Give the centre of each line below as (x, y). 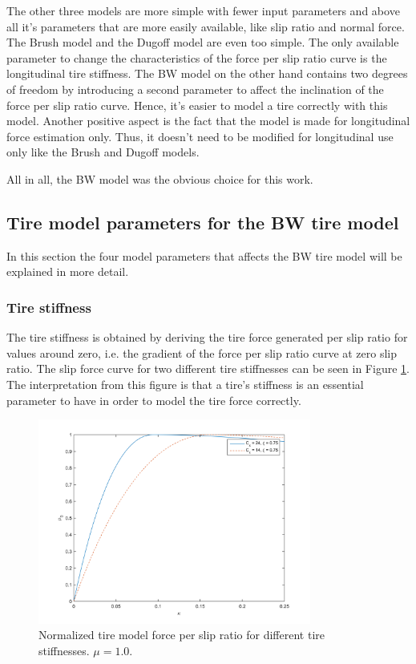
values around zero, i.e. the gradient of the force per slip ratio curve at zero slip (202, 352)
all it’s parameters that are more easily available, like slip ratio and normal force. (206, 26)
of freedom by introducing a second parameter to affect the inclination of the (195, 89)
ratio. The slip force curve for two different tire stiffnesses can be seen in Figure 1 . (208, 368)
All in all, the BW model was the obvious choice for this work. (160, 178)
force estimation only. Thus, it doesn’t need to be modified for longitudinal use (200, 136)
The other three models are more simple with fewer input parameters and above (203, 10)
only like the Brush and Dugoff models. (103, 152)
